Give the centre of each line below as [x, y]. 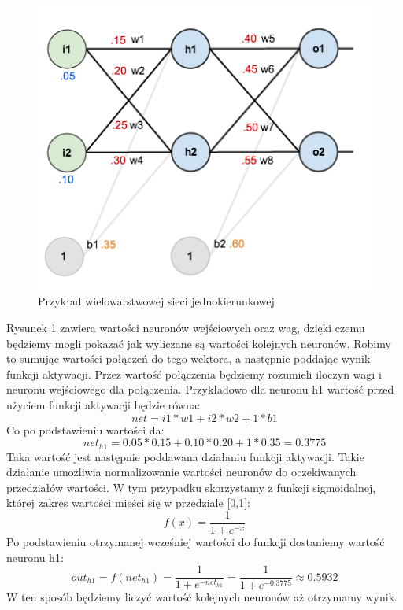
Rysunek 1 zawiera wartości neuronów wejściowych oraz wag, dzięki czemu [186, 327]
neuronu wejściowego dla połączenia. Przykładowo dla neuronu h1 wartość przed [200, 389]
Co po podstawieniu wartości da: [85, 429]
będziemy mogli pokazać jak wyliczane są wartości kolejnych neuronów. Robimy [199, 343]
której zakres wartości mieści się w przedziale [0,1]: [128, 503]
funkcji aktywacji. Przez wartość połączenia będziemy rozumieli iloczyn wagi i [194, 373]
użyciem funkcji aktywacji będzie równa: [104, 404]
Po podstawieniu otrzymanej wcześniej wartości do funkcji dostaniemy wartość [196, 542]
